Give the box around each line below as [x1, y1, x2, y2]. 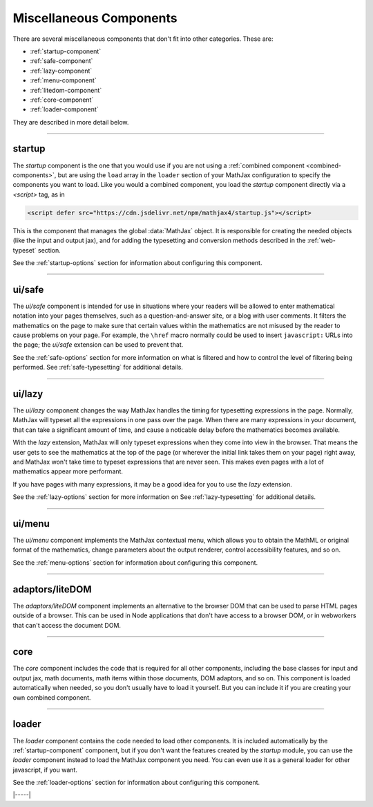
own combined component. [12, 693, 91, 702]
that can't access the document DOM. [12, 621, 121, 629]
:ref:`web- [307, 236, 336, 245]
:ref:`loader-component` [30, 105, 99, 114]
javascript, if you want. [12, 765, 77, 774]
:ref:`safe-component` [30, 57, 93, 65]
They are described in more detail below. [12, 118, 129, 126]
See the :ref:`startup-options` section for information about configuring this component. [12, 258, 262, 266]
